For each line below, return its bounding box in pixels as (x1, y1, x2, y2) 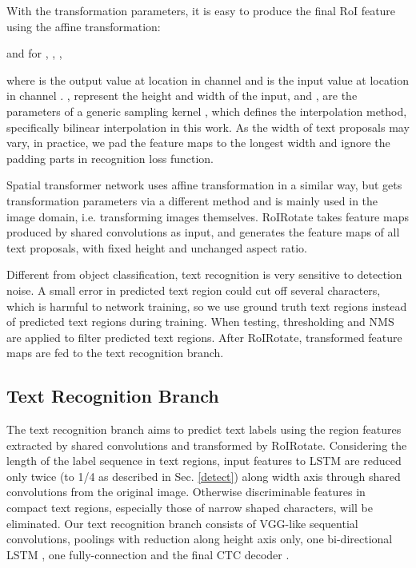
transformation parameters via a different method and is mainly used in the (6, 192, 378, 209)
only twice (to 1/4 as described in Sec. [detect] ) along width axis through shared (6, 467, 401, 484)
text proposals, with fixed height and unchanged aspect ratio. (6, 239, 308, 256)
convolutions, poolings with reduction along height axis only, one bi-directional (6, 530, 393, 547)
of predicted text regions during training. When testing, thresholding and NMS (6, 313, 394, 330)
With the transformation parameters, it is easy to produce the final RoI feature (6, 2, 396, 18)
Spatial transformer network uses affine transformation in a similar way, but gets (6, 177, 402, 193)
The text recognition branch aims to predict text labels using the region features (6, 421, 402, 438)
